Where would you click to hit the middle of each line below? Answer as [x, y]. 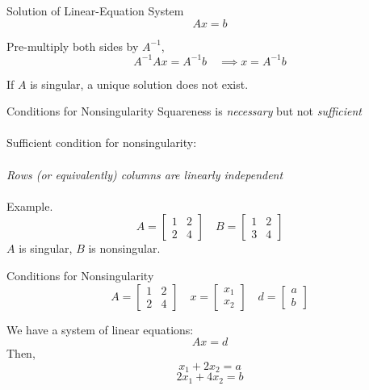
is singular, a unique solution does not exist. [139, 84]
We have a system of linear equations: [100, 329]
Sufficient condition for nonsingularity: [102, 143]
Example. [30, 205]
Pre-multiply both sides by [73, 46]
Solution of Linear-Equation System [95, 10]
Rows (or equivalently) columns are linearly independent [145, 174]
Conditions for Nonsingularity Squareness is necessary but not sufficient [184, 111]
